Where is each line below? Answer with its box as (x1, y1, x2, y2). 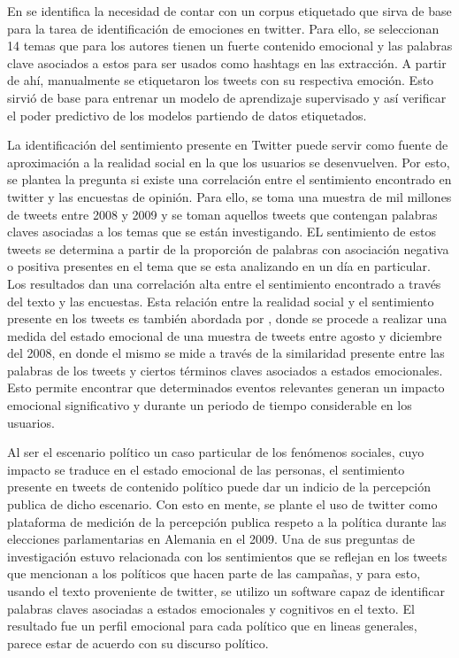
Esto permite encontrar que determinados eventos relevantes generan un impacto (7, 378, 445, 397)
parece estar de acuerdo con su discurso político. (7, 633, 269, 652)
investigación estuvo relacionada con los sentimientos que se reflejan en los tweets (7, 546, 448, 565)
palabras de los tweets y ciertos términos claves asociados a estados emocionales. (7, 360, 443, 379)
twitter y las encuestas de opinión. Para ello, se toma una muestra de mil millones (7, 187, 452, 205)
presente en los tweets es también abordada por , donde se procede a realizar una (7, 309, 448, 328)
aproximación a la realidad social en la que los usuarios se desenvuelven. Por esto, (7, 152, 450, 171)
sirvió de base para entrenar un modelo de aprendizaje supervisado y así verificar (7, 88, 447, 106)
